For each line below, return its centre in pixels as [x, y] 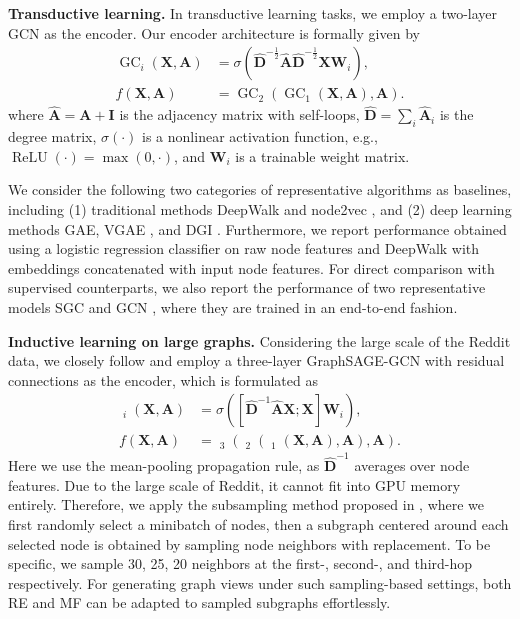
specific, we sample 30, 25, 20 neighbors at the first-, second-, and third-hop [240, 563]
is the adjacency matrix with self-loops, [239, 114]
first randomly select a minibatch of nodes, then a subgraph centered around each [258, 523]
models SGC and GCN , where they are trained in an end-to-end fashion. [233, 307]
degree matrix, [52, 136]
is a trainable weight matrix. [322, 155]
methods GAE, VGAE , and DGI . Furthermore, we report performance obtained [257, 228]
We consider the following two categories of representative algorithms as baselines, [260, 189]
